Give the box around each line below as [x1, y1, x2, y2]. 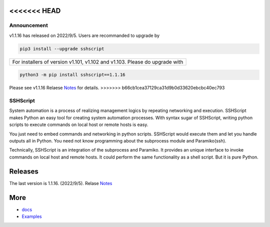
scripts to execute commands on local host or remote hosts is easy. [9, 121, 148, 127]
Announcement [9, 22, 48, 29]
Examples [21, 213, 42, 219]
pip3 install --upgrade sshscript [19, 45, 104, 51]
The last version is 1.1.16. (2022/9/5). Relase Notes [9, 180, 112, 186]
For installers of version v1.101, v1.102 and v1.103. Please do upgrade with [12, 58, 183, 65]
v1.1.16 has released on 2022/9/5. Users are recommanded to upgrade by [9, 32, 160, 38]
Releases [9, 167, 38, 175]
